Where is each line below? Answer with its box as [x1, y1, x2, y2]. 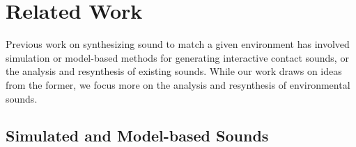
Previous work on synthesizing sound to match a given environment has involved [6, 37, 350, 51]
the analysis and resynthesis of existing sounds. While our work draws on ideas [6, 64, 342, 78]
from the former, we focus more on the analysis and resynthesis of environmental [6, 77, 350, 92]
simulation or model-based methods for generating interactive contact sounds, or [6, 50, 349, 64]
